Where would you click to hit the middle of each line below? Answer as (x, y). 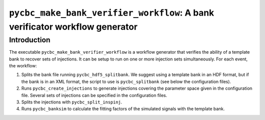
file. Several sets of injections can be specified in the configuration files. (94, 95)
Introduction (30, 40)
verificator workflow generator (73, 27)
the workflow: (23, 65)
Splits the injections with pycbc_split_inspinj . (72, 102)
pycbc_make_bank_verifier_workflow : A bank (112, 13)
